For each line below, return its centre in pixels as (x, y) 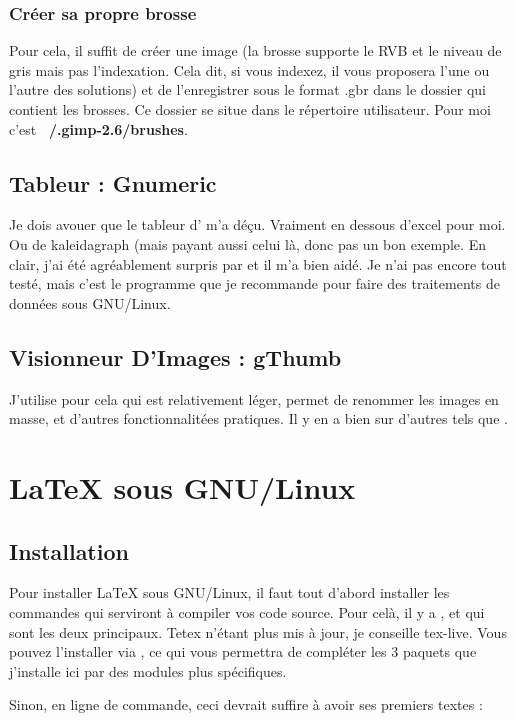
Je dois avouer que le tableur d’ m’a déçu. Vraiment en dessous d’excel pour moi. (257, 224)
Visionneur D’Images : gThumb (175, 356)
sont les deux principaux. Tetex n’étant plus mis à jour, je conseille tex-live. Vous (258, 631)
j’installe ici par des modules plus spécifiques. (148, 670)
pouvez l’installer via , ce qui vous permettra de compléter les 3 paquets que (243, 651)
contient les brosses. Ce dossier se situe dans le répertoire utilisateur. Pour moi (250, 109)
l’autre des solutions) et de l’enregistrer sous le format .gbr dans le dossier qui (247, 89)
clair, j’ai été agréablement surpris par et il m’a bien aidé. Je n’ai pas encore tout (258, 263)
